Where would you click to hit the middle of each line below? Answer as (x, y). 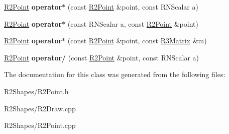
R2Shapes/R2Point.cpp (40, 125)
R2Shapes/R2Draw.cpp (40, 108)
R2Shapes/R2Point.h (36, 91)
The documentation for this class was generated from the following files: (115, 74)
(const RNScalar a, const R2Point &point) (133, 23)
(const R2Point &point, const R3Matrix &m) (137, 41)
